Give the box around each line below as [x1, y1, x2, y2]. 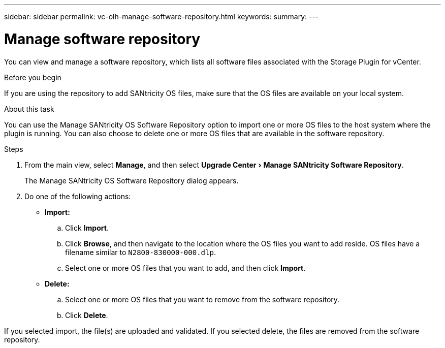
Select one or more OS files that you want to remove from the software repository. [65, 295, 340, 304]
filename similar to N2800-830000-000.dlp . [65, 247, 216, 257]
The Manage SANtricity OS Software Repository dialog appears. [24, 176, 239, 185]
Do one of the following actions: [24, 192, 131, 201]
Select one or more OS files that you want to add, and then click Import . [65, 263, 306, 272]
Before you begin [4, 73, 61, 82]
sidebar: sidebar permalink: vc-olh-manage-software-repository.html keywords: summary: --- [4, 12, 319, 21]
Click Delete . [65, 310, 108, 320]
